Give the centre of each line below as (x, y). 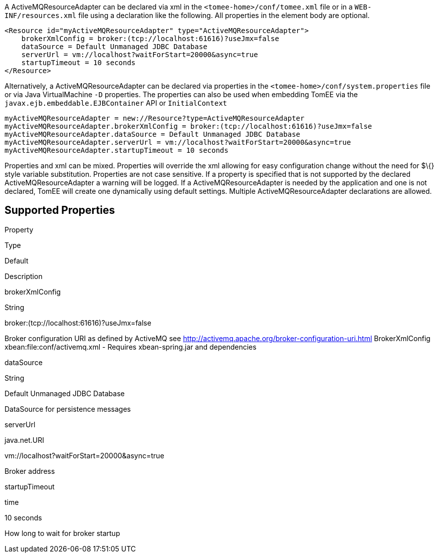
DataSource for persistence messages (68, 409)
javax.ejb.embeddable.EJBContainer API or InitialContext (116, 103)
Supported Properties (60, 210)
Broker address (30, 471)
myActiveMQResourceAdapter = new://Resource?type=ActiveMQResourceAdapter (155, 118)
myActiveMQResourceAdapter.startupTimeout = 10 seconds (117, 150)
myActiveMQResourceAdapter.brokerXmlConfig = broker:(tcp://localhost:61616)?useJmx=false (188, 126)
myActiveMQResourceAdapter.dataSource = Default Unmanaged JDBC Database (153, 134)
